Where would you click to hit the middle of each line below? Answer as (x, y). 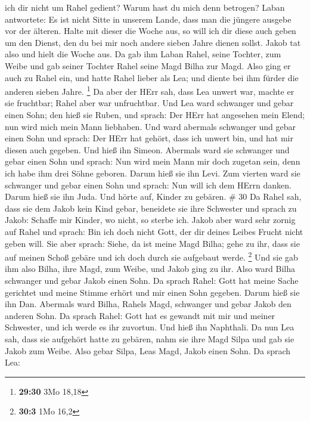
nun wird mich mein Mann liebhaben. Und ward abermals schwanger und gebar (151, 126)
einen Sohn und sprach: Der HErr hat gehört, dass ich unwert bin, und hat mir (149, 138)
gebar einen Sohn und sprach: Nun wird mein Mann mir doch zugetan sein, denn (153, 161)
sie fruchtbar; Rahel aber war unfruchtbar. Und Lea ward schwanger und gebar (149, 103)
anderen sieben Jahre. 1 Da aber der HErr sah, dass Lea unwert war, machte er (150, 90)
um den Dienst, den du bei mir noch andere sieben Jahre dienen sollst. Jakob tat (153, 42)
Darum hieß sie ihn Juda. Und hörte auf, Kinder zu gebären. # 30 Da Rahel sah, (153, 196)
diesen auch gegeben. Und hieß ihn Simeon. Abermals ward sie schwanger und (147, 149)
